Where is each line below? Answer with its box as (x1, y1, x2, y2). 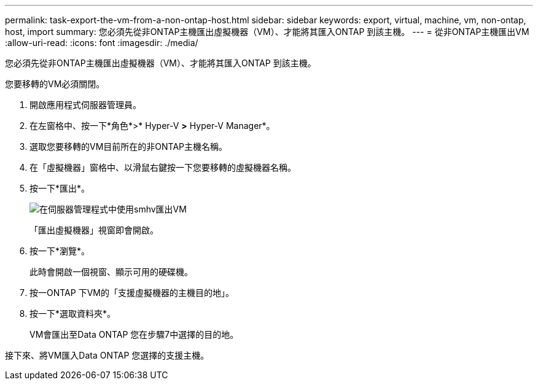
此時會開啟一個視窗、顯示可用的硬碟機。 (29, 266, 193, 277)
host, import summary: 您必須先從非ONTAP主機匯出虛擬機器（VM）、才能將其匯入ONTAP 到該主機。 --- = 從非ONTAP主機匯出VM (5, 26, 529, 37)
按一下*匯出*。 (29, 183, 90, 193)
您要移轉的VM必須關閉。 (5, 79, 105, 89)
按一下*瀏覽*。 (29, 246, 90, 256)
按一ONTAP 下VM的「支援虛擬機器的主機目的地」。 (29, 287, 234, 298)
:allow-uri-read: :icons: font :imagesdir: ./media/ (5, 37, 198, 48)
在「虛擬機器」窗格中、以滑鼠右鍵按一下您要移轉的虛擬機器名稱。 (29, 162, 296, 173)
